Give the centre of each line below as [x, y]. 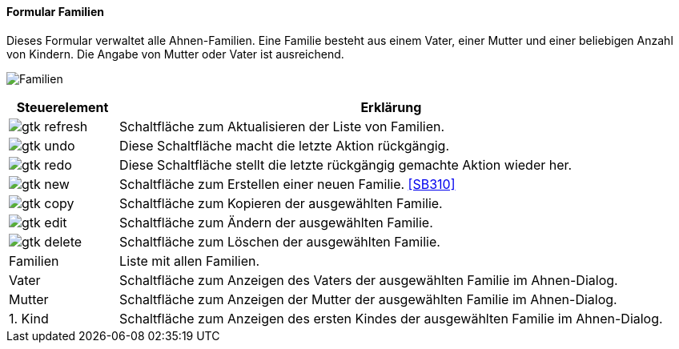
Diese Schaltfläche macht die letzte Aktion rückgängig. [285, 145]
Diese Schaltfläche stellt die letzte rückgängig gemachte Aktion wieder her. [346, 164]
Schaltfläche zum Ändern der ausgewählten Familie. [276, 222]
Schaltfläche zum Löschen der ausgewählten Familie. [280, 241]
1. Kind [29, 318]
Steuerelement [62, 107]
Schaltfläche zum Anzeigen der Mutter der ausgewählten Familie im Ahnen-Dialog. [368, 299]
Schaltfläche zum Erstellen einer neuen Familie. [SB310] [287, 184]
